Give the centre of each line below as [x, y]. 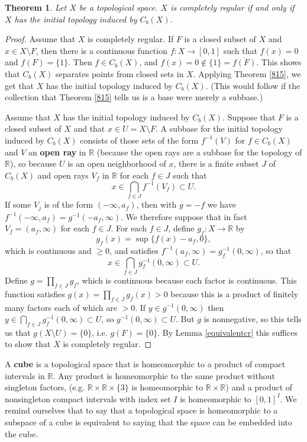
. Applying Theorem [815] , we [247, 73]
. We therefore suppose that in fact [184, 216]
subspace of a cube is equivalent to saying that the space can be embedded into [149, 422]
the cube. [22, 433]
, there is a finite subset [216, 163]
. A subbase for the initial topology [219, 128]
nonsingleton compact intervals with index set [88, 398]
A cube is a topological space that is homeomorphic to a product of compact [145, 364]
